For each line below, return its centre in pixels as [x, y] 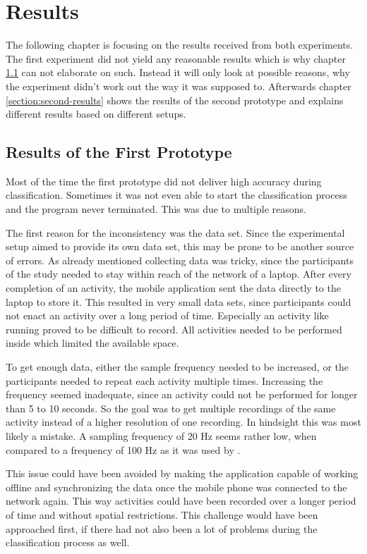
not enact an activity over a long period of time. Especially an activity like [167, 315]
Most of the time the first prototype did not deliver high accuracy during [164, 181]
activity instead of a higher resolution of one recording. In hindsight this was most [183, 422]
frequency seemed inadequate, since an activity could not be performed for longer [182, 394]
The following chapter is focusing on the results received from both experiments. [180, 45]
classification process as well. [68, 542]
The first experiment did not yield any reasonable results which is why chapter [176, 58]
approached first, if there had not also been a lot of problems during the [162, 528]
